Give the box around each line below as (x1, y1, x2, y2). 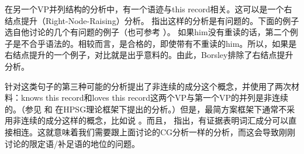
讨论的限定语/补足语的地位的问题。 (5, 137, 140, 149)
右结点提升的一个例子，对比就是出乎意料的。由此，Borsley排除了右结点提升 (5, 49, 293, 61)
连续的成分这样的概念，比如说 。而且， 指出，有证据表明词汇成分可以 (20, 114, 289, 126)
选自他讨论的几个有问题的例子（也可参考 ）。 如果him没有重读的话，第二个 (5, 26, 290, 38)
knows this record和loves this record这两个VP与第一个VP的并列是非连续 (20, 91, 289, 104)
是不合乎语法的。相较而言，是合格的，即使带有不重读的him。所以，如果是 (12, 37, 297, 49)
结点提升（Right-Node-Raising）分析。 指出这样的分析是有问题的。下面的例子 (5, 14, 299, 26)
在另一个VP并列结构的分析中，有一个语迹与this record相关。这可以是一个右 (5, 3, 292, 15)
